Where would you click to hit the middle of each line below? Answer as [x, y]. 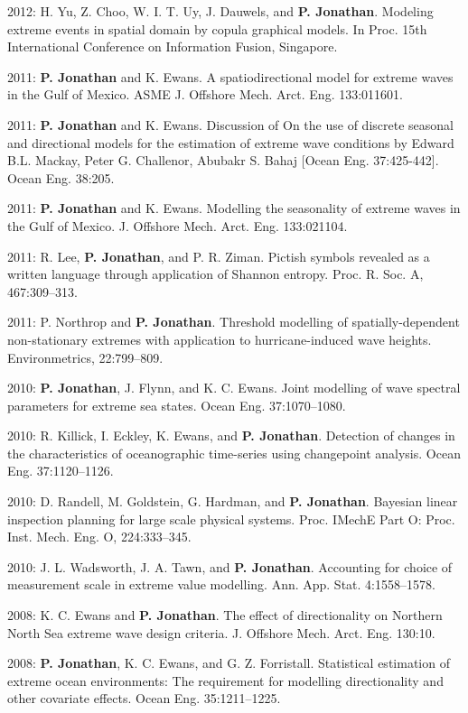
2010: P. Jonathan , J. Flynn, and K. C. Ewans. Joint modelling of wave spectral [234, 388]
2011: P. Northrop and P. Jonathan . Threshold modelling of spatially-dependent [234, 322]
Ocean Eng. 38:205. [61, 177]
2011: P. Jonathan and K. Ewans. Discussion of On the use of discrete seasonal [230, 124]
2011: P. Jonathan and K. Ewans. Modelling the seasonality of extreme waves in [234, 208]
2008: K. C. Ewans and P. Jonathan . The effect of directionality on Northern [225, 615]
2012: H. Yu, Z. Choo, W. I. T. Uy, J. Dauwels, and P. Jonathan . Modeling [220, 11]
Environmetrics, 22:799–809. [85, 357]
